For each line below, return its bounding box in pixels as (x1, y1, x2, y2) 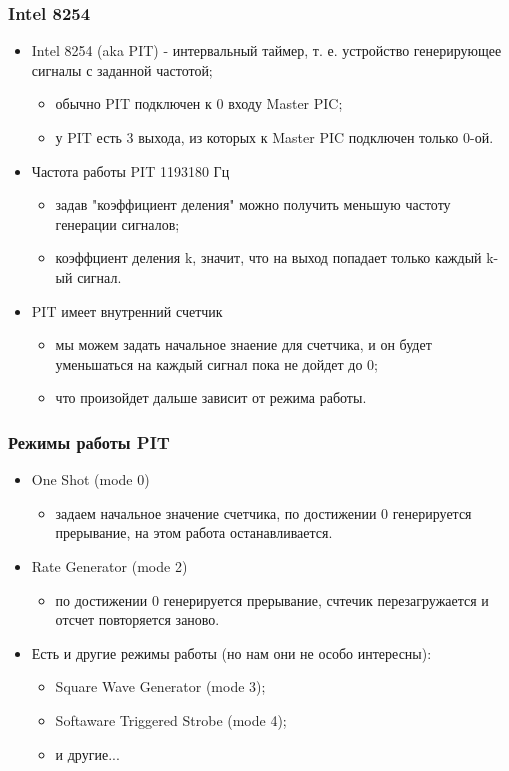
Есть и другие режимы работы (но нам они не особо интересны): (31, 642, 432, 663)
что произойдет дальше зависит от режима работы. (55, 387, 367, 408)
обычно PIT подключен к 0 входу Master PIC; (55, 93, 343, 114)
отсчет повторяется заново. (55, 609, 220, 630)
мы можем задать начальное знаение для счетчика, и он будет (55, 334, 432, 355)
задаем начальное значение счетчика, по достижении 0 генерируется (55, 502, 472, 523)
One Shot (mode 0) (31, 469, 150, 490)
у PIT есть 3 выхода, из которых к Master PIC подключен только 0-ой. (55, 127, 494, 147)
